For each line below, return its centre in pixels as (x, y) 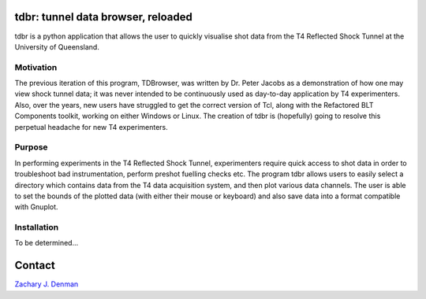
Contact (35, 266)
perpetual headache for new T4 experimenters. (92, 127)
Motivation (36, 67)
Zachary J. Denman (47, 284)
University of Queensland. (57, 46)
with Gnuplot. (36, 207)
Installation (37, 227)
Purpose (31, 147)
